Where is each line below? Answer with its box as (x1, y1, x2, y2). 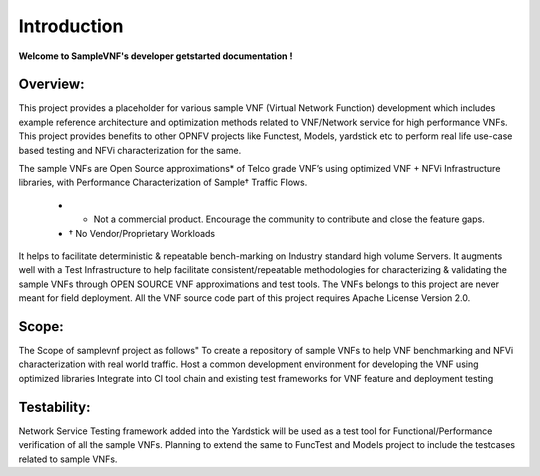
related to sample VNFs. (18, 453, 118, 465)
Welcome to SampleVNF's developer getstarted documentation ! (18, 50, 293, 62)
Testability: (18, 398, 91, 415)
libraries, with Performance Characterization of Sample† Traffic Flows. (18, 176, 308, 189)
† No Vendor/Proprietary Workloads (68, 227, 215, 239)
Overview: (18, 76, 85, 93)
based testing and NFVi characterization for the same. (18, 144, 242, 156)
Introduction (18, 15, 124, 37)
